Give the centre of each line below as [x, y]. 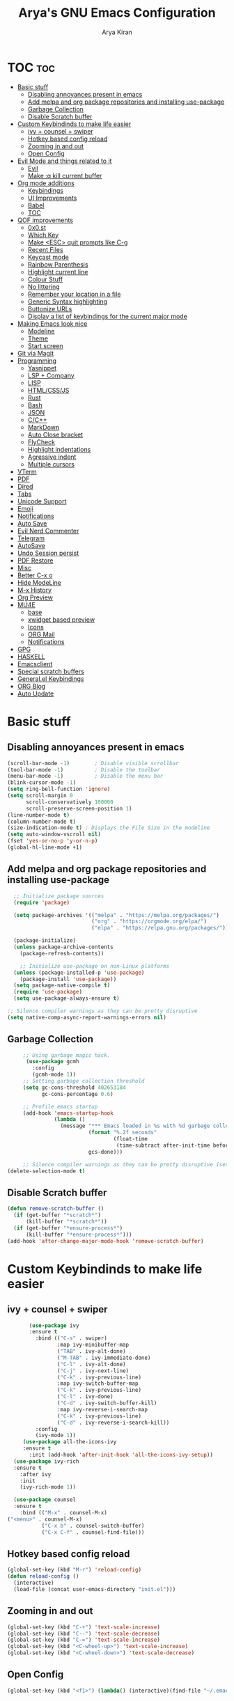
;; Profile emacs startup [60, 1106]
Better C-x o [35, 575]
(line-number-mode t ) [39, 815]
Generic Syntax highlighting [68, 301]
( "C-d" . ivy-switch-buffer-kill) [107, 1403]
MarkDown [44, 427]
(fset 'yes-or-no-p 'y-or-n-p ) [53, 841]
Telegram [31, 538]
